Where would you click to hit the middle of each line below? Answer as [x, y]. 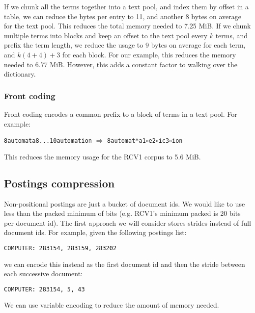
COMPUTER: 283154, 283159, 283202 [60, 248]
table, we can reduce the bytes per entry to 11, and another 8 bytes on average [123, 16]
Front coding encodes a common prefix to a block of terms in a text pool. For [121, 114]
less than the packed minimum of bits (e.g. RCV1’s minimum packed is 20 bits [122, 213]
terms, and [232, 35]
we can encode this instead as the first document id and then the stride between [125, 264]
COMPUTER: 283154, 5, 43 [44, 289]
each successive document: [43, 274]
